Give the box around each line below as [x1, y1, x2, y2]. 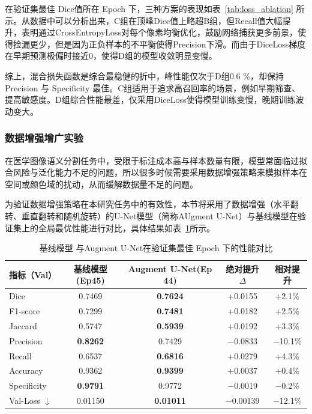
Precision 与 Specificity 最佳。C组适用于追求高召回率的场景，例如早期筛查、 [5, 81, 301, 94]
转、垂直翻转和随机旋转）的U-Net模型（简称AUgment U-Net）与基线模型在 [5, 209, 298, 222]
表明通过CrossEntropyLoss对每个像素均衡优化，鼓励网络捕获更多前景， [21, 26, 298, 38]
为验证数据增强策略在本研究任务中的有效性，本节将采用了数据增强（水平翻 [5, 198, 299, 210]
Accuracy [9, 364, 43, 377]
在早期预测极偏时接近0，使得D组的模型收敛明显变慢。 [5, 49, 217, 62]
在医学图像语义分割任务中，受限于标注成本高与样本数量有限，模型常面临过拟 [5, 154, 307, 166]
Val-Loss [9, 394, 40, 407]
